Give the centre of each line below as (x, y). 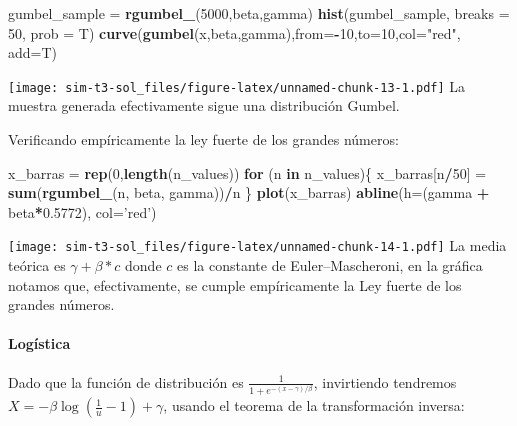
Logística (39, 343)
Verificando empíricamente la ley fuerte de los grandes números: (203, 139)
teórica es (37, 265)
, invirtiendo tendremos (385, 381)
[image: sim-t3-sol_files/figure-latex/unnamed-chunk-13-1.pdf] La (237, 85)
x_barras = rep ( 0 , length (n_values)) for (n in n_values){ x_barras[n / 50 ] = (247, 172)
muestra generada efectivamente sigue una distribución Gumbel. (204, 105)
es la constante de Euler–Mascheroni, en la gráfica (330, 265)
